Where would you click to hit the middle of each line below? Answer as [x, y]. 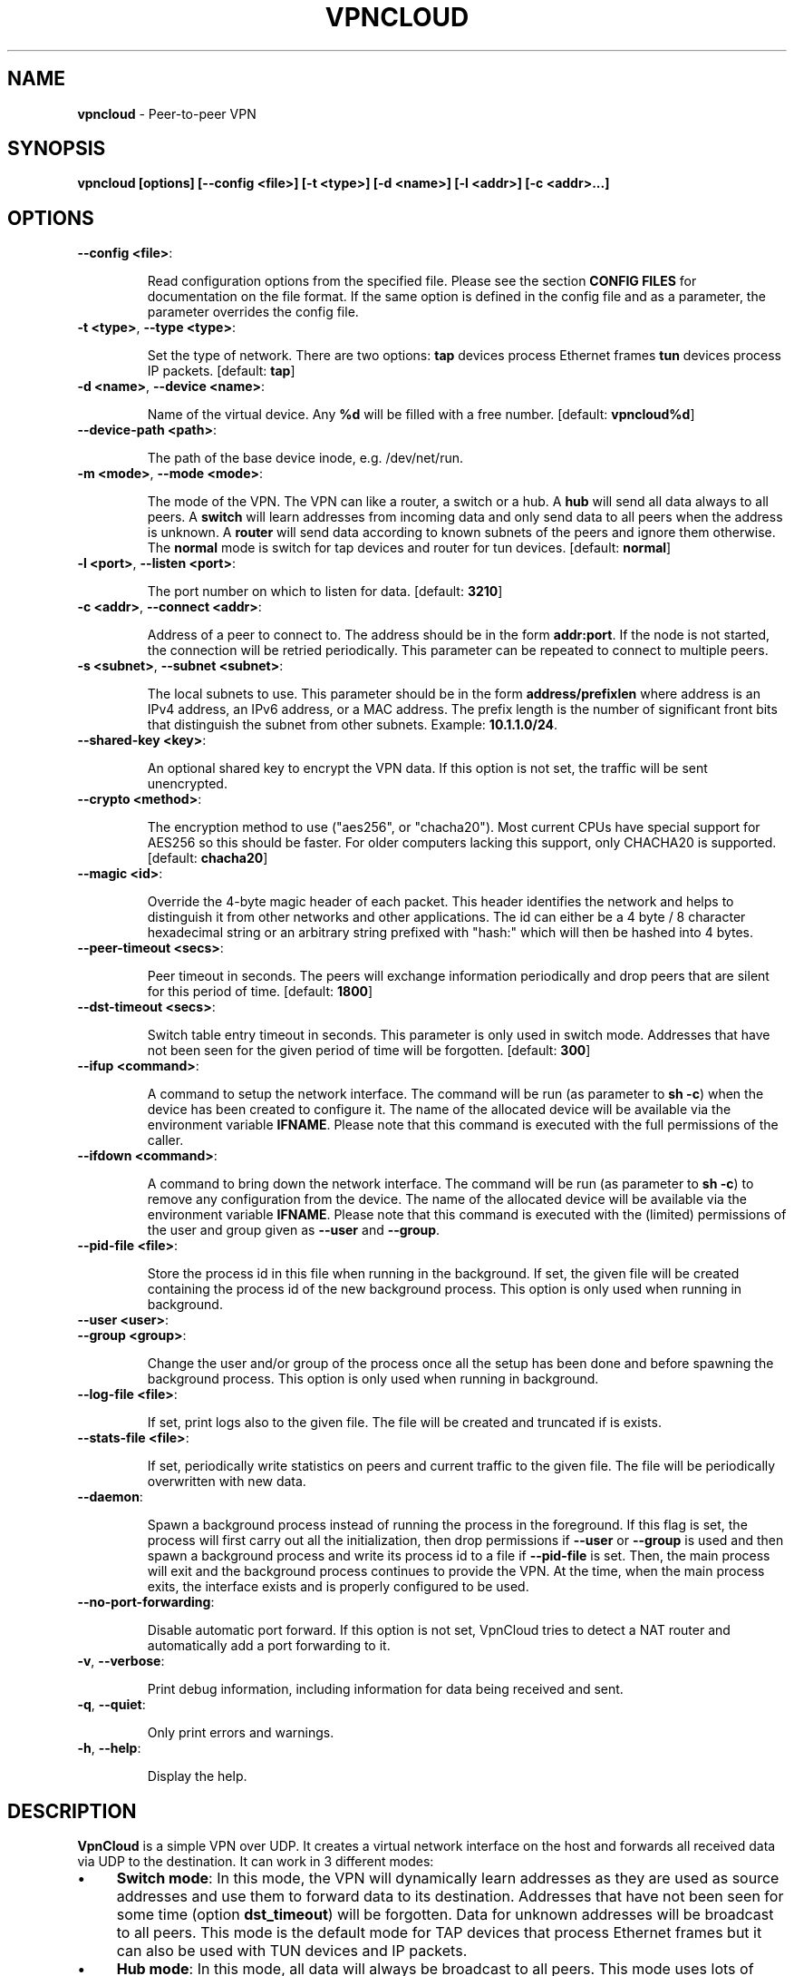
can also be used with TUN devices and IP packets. [292, 1951]
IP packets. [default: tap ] [221, 371]
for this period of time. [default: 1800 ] [260, 992]
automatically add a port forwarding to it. [269, 1646]
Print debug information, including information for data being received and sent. [385, 1689]
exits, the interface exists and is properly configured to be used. [338, 1587]
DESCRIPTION [72, 1811]
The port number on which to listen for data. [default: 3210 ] [325, 592]
